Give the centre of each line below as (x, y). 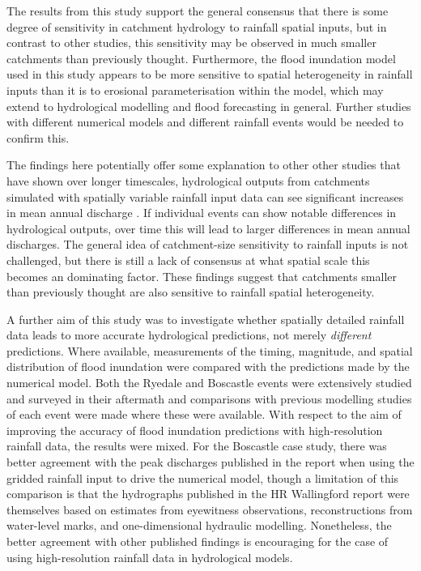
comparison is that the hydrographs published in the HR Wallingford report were (208, 494)
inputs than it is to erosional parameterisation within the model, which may (195, 89)
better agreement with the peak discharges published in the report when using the (210, 462)
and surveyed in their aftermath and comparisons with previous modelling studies (209, 398)
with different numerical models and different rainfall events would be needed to (205, 122)
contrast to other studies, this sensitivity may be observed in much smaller (191, 43)
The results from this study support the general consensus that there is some (198, 11)
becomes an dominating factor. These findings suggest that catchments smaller (202, 276)
